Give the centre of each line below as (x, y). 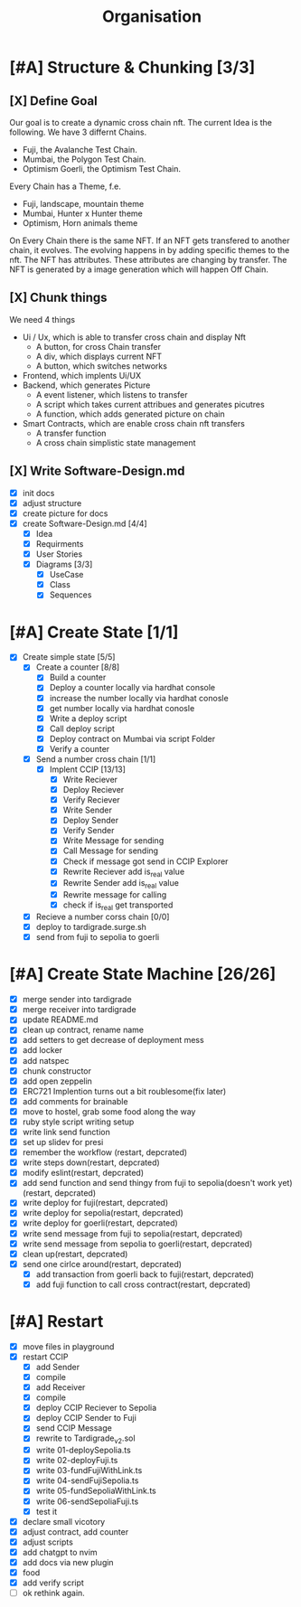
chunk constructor (57, 1071)
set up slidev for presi (63, 1142)
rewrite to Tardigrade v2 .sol (85, 1439)
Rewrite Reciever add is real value (124, 872)
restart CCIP (46, 1357)
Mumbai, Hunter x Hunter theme (82, 213)
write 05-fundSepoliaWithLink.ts (96, 1491)
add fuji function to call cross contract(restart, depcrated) (143, 1284)
